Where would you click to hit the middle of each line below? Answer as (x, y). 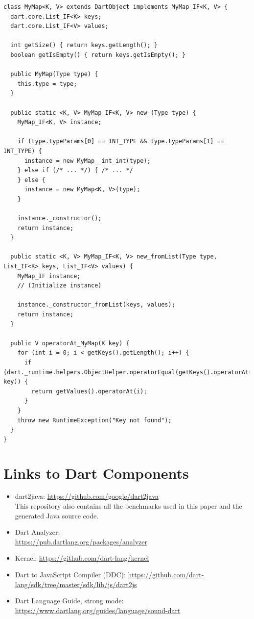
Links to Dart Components (96, 473)
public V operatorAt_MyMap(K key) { (70, 343)
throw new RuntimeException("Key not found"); (94, 420)
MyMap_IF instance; (49, 276)
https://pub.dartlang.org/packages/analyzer (81, 541)
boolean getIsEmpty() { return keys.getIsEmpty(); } (98, 55)
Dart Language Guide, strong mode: (69, 601)
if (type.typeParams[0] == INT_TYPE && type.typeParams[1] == (121, 142)
